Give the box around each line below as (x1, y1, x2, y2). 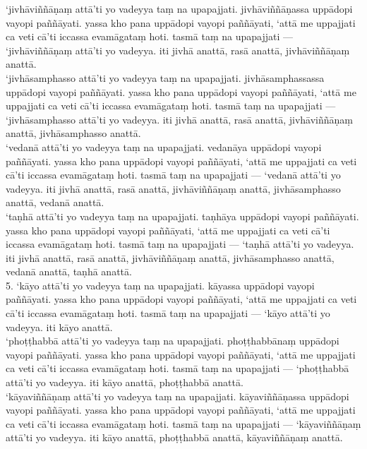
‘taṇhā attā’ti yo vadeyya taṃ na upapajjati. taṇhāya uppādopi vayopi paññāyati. (6, 208, 359, 223)
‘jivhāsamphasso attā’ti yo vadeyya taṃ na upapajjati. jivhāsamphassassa (6, 70, 325, 85)
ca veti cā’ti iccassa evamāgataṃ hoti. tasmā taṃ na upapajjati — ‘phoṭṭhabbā (6, 361, 349, 376)
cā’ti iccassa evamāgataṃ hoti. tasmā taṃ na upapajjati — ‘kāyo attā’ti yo (6, 306, 330, 321)
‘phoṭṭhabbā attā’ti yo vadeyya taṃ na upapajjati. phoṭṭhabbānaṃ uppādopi (6, 333, 339, 348)
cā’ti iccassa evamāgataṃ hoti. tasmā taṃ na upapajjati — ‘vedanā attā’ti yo (6, 167, 341, 182)
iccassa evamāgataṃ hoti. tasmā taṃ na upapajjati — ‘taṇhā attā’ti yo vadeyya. (6, 237, 354, 251)
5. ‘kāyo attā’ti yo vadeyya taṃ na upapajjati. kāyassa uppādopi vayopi (6, 277, 315, 292)
